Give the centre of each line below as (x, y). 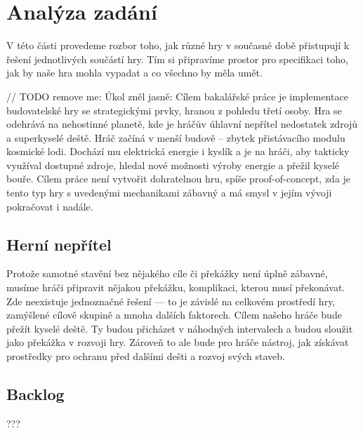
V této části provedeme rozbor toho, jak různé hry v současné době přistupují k (178, 45)
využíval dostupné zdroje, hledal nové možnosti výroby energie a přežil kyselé (173, 165)
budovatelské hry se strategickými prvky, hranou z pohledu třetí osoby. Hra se (174, 110)
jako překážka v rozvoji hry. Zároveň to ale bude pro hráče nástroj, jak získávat (178, 342)
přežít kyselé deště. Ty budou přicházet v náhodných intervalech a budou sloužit (180, 328)
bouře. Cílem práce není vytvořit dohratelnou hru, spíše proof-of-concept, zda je (179, 179)
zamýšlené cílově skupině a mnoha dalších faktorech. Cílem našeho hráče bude (174, 315)
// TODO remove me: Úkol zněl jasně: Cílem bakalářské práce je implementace (177, 96)
